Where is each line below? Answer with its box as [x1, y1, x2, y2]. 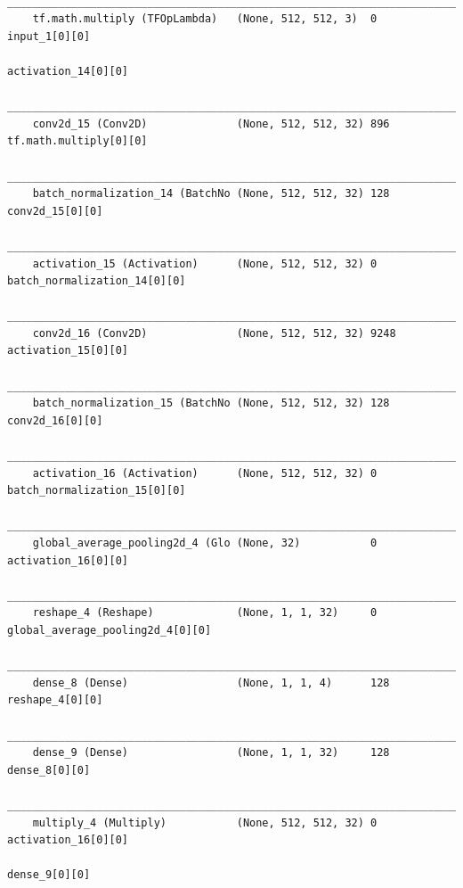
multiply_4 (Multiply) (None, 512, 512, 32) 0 [32, 816, 378, 829]
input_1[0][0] [7, 29, 91, 43]
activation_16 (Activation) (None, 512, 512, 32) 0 [32, 466, 378, 480]
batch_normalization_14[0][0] [7, 275, 186, 288]
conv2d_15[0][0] [7, 204, 103, 218]
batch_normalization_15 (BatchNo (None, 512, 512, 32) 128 [32, 397, 390, 410]
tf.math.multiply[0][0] [7, 135, 148, 148]
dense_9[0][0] [7, 868, 91, 882]
